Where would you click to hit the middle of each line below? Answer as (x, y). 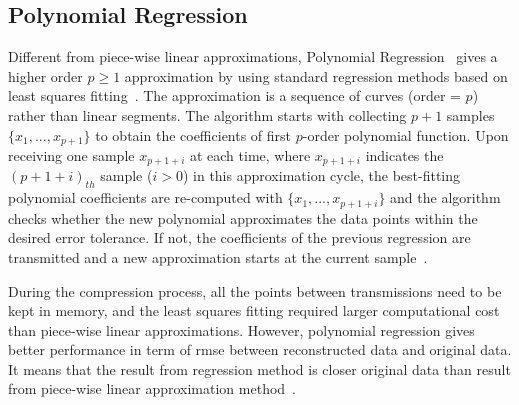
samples (470, 114)
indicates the (404, 155)
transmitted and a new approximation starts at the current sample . (218, 256)
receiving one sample (71, 155)
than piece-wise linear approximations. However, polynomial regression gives (241, 329)
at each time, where (250, 155)
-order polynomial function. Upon (405, 134)
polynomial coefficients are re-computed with (145, 197)
